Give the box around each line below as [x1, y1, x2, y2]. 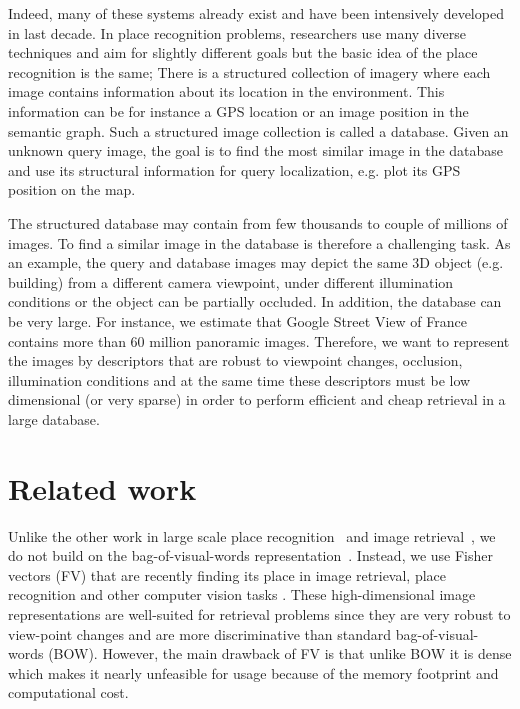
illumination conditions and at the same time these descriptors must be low [8, 369, 471, 390]
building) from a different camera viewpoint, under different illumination [8, 271, 454, 292]
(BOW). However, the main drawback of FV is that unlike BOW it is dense [48, 643, 512, 664]
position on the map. [8, 179, 136, 200]
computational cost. [8, 682, 129, 703]
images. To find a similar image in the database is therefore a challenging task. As [8, 232, 511, 253]
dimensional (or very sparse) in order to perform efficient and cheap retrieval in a [8, 389, 506, 410]
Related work [8, 467, 197, 508]
